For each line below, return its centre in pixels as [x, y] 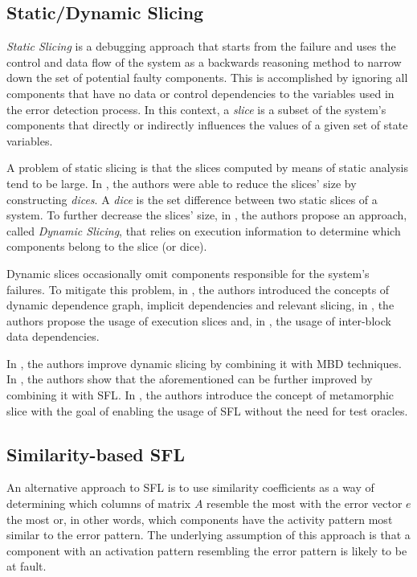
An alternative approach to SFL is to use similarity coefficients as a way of [190, 487]
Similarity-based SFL [96, 454]
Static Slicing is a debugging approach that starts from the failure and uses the [201, 46]
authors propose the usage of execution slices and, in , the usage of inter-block [199, 320]
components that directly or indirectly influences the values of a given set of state [207, 125]
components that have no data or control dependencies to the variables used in [200, 93]
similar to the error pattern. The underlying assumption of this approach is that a [208, 535]
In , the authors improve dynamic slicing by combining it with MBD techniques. [204, 363]
